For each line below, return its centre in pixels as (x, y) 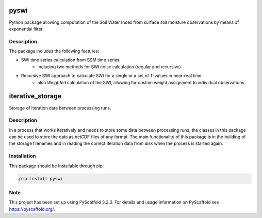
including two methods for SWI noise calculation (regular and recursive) (109, 67)
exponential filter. (26, 29)
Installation (23, 156)
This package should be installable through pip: (56, 166)
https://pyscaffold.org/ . (32, 209)
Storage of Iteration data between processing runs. (60, 108)
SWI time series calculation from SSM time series (70, 60)
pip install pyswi (41, 179)
